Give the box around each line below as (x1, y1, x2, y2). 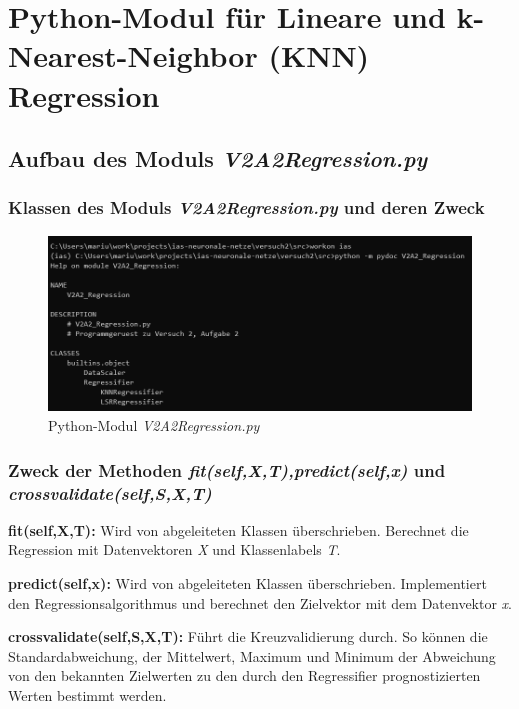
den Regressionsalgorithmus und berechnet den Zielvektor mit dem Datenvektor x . (8, 592, 513, 613)
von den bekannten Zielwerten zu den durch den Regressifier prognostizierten (8, 665, 481, 686)
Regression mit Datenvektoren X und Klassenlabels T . (8, 539, 341, 560)
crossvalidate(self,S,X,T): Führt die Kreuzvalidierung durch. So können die (8, 626, 488, 647)
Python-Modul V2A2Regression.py (48, 415, 260, 436)
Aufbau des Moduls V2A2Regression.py (8, 143, 428, 174)
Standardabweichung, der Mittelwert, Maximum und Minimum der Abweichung (8, 645, 496, 666)
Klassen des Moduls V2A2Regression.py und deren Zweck (8, 195, 485, 220)
